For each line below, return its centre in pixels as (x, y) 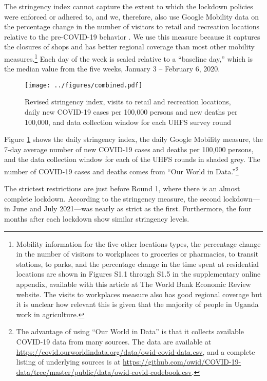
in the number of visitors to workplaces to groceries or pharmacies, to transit (137, 254)
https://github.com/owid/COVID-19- (182, 362)
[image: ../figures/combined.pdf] (84, 85)
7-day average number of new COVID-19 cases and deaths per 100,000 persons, (129, 149)
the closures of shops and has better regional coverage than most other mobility (129, 47)
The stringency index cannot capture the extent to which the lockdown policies (129, 6)
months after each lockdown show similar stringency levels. (97, 219)
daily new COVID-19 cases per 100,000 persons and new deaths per (131, 112)
